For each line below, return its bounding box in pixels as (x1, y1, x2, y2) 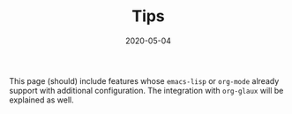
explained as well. (9, 95, 75, 105)
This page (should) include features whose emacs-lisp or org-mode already (9, 75, 280, 86)
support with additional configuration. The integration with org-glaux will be (9, 85, 284, 95)
